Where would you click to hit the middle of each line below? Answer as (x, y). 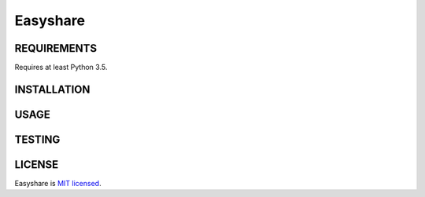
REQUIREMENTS (56, 48)
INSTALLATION (52, 89)
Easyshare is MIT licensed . (58, 184)
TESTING (37, 139)
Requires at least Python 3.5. (61, 67)
